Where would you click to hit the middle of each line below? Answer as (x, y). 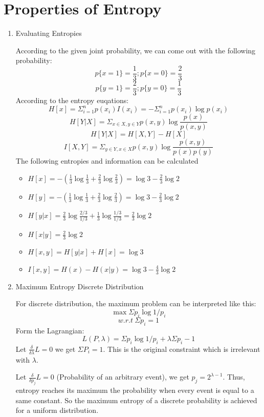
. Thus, (234, 377)
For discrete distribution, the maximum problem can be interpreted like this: (136, 303)
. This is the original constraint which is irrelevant (182, 349)
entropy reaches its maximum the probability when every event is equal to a (135, 390)
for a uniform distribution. (57, 410)
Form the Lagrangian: (50, 330)
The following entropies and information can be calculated (107, 161)
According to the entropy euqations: (72, 100)
